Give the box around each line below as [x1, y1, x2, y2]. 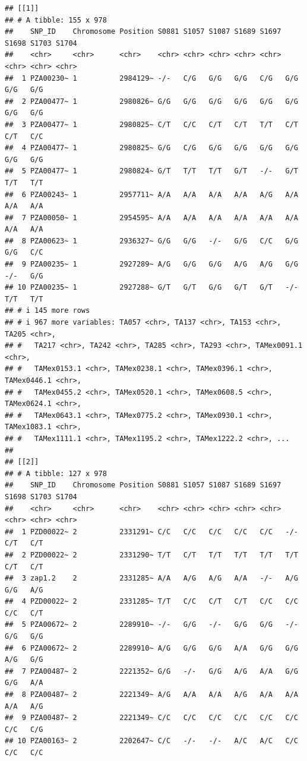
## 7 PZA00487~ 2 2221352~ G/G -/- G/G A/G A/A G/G [5, 667, 298, 676]
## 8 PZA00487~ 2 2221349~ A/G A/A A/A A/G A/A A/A [5, 690, 298, 699]
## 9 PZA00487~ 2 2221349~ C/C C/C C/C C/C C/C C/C [5, 714, 298, 722]
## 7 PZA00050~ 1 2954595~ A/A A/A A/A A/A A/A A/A [5, 213, 298, 222]
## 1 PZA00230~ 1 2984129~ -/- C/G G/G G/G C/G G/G [5, 74, 298, 83]
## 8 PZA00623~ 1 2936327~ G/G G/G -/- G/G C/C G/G [5, 236, 298, 245]
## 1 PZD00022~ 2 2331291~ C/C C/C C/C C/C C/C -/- [5, 527, 298, 536]
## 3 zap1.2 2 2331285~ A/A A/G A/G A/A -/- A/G [5, 574, 298, 583]
